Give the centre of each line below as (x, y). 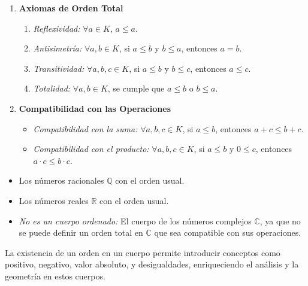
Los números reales (54, 200)
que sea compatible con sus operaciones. (228, 232)
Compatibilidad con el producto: (91, 149)
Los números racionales (61, 180)
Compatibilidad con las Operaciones (95, 108)
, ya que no (280, 220)
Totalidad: (52, 88)
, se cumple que (136, 88)
